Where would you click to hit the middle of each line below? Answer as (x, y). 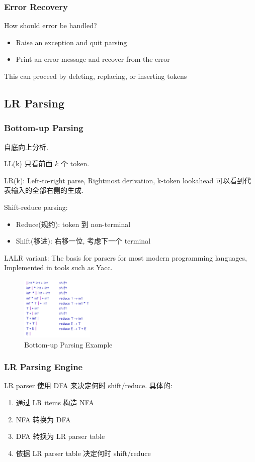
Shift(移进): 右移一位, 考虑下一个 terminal (83, 241)
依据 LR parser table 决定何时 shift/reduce (83, 453)
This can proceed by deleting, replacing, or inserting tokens (96, 76)
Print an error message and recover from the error (93, 59)
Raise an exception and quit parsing (71, 42)
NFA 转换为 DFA (43, 419)
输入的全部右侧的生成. (47, 190)
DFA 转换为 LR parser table (60, 436)
